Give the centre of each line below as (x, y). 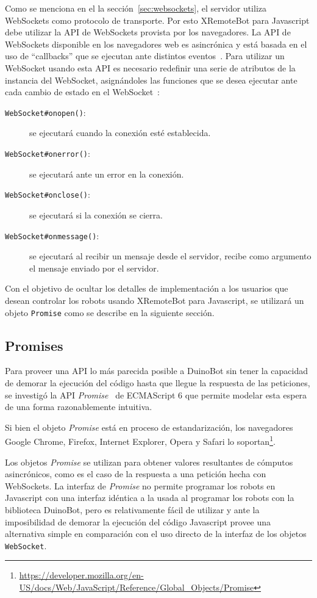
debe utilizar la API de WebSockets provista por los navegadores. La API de (148, 32)
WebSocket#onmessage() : (52, 235)
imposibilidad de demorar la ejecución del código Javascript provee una (138, 521)
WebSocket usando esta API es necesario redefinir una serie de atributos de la (150, 67)
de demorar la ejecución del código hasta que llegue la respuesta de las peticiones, (158, 382)
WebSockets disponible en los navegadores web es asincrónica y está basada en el (156, 44)
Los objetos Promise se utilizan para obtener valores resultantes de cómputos (149, 462)
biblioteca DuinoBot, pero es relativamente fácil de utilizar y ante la (132, 509)
